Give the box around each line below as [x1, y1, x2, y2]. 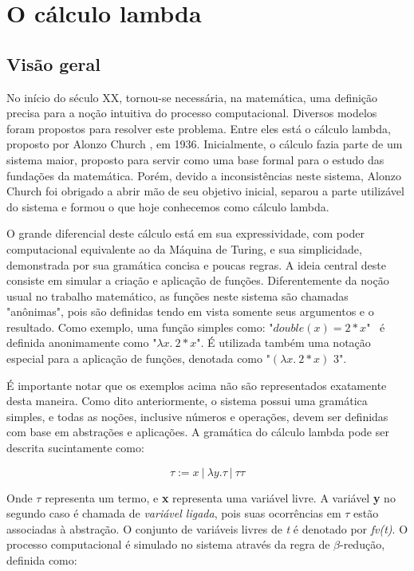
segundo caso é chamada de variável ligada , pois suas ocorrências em [6, 505, 341, 522]
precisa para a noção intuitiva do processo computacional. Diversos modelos [6, 104, 377, 121]
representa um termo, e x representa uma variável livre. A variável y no [45, 489, 396, 506]
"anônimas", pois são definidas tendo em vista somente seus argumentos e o [6, 303, 374, 320]
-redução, [340, 536, 385, 553]
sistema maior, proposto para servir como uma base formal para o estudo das [6, 151, 384, 167]
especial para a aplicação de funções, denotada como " [6, 350, 270, 367]
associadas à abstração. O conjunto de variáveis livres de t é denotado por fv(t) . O [6, 520, 408, 537]
